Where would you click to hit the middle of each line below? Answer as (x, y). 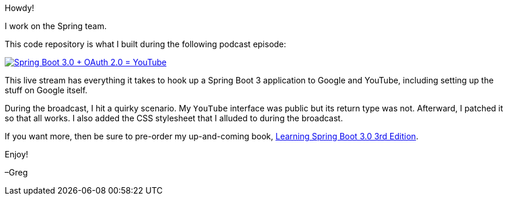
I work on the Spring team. (56, 26)
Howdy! (20, 8)
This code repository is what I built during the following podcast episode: (146, 44)
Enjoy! (17, 154)
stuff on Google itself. (46, 90)
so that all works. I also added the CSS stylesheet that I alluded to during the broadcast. (174, 118)
